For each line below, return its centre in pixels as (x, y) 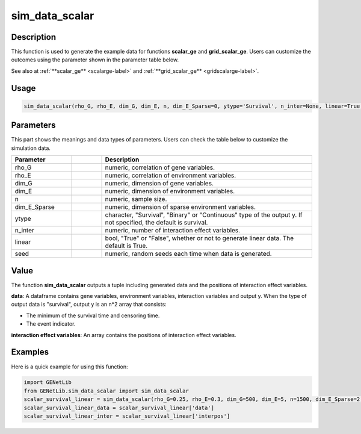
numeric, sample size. (136, 199)
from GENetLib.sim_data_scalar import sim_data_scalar (106, 391)
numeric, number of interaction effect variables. (173, 231)
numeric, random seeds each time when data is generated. (188, 254)
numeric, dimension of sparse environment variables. (180, 207)
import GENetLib (48, 383)
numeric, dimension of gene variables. (159, 184)
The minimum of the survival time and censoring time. (93, 315)
